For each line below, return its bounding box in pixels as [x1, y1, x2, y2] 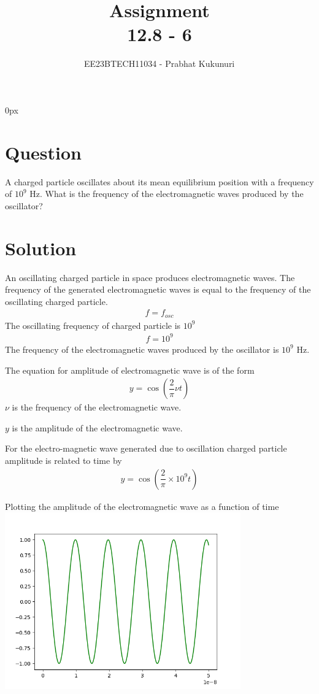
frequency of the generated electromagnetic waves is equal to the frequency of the [5, 283, 311, 296]
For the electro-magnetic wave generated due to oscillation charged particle [5, 442, 287, 455]
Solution [5, 235, 77, 260]
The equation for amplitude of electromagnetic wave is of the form [5, 363, 255, 376]
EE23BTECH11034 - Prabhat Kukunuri [83, 57, 235, 70]
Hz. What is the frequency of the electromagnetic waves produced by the [29, 187, 304, 200]
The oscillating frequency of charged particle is [5, 318, 181, 331]
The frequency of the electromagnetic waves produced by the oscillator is [5, 342, 279, 355]
